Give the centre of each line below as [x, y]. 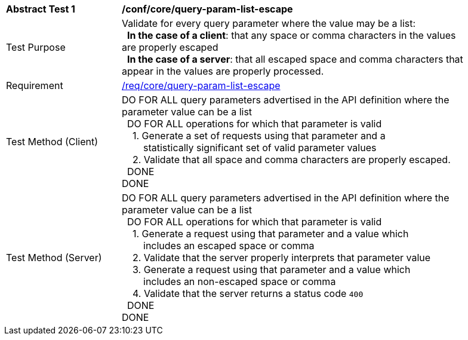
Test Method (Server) [54, 258]
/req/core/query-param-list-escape [201, 85]
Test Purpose [36, 47]
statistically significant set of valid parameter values [260, 148]
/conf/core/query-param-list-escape [207, 9]
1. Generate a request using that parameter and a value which [271, 234]
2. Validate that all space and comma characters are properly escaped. [292, 160]
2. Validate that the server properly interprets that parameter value [282, 258]
